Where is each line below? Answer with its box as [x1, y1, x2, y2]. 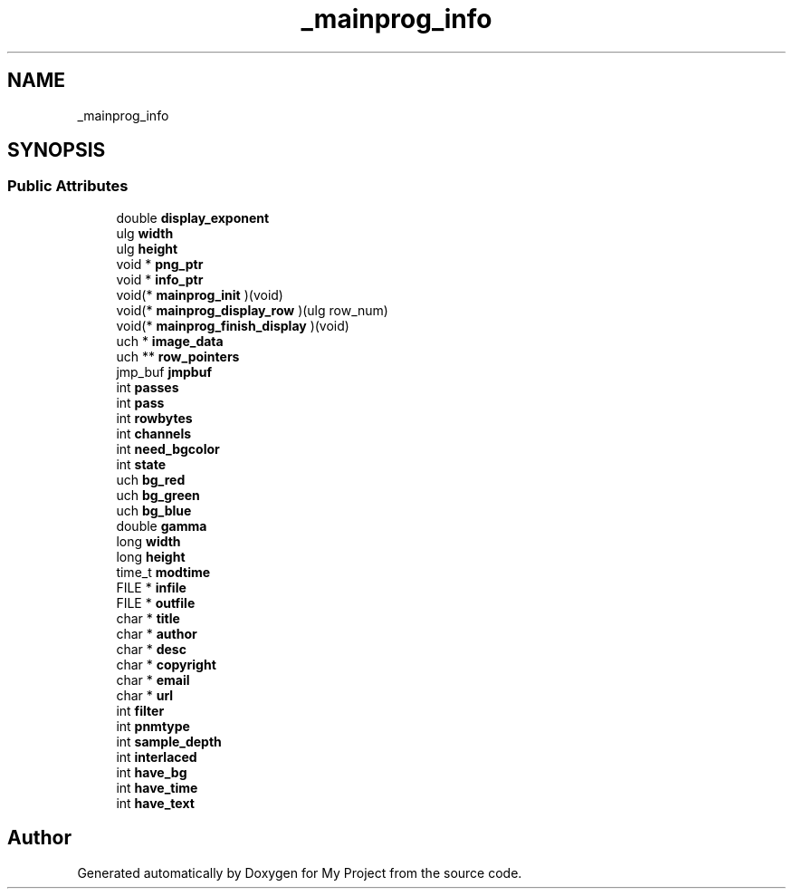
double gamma [116, 517, 207, 534]
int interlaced [116, 748, 197, 765]
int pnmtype [116, 718, 190, 734]
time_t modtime [116, 564, 211, 580]
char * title [116, 610, 180, 626]
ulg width [116, 225, 174, 241]
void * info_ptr [116, 271, 204, 287]
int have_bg [116, 764, 187, 780]
